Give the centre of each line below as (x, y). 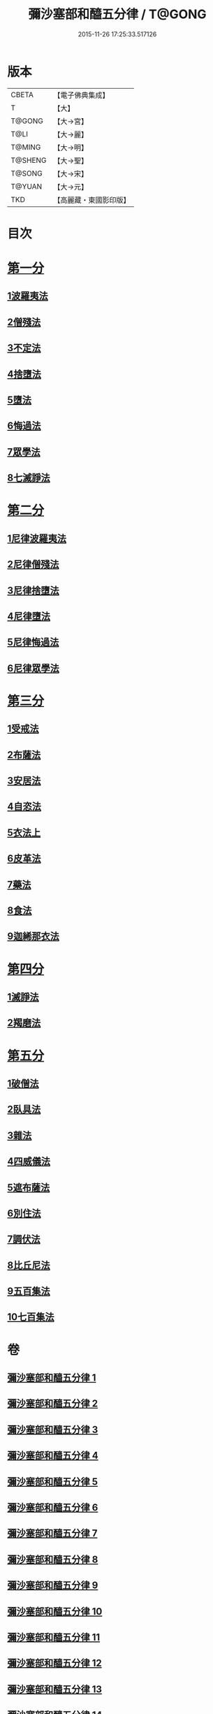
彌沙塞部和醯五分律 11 (54, 1637)
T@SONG (27, 173)
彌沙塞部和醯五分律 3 (53, 1430)
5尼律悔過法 (33, 642)
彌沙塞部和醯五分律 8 (53, 1559)
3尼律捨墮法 (33, 591)
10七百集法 (31, 1317)
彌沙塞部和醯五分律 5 (53, 1481)
